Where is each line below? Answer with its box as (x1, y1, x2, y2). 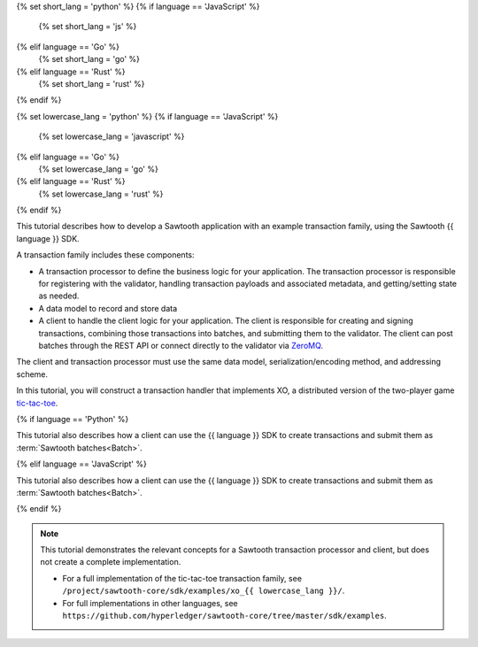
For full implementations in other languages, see (62, 597, 238, 608)
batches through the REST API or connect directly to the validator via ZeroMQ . (38, 340, 323, 350)
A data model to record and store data (38, 303, 178, 313)
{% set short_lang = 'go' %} (38, 54, 141, 65)
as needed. (38, 290, 80, 301)
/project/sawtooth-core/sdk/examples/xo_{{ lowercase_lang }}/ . (62, 585, 345, 597)
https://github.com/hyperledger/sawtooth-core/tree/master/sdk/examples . (62, 611, 387, 621)
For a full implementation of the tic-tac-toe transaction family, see (62, 573, 303, 583)
